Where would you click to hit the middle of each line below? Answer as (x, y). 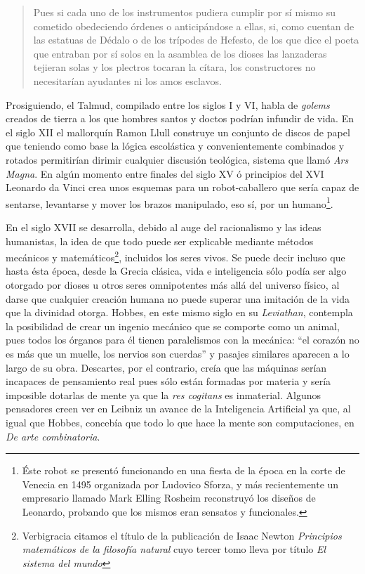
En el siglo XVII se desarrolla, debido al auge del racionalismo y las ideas (164, 227)
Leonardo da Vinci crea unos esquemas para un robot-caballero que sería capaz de (182, 187)
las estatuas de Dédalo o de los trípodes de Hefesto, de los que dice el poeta (196, 40)
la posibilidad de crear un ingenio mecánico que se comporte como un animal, (173, 326)
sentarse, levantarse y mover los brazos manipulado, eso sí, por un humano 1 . (170, 202)
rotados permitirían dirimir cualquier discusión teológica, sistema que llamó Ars (177, 159)
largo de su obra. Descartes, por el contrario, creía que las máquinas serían (166, 367)
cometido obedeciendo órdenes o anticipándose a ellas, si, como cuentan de (194, 26)
